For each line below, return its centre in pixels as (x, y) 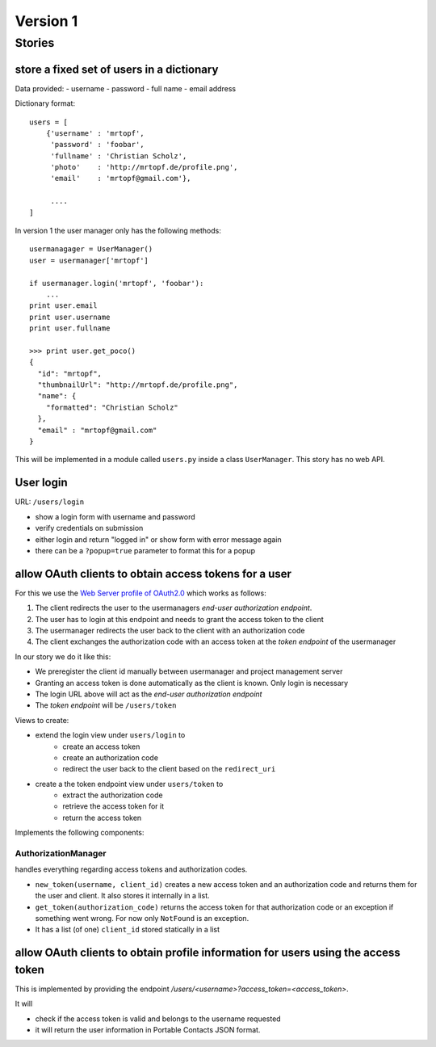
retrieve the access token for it (113, 806)
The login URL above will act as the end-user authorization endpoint (149, 694)
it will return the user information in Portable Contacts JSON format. (148, 1030)
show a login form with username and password (115, 516)
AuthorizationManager (61, 854)
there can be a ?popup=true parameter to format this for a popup (145, 550)
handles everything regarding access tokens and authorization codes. (131, 869)
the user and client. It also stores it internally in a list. (122, 896)
